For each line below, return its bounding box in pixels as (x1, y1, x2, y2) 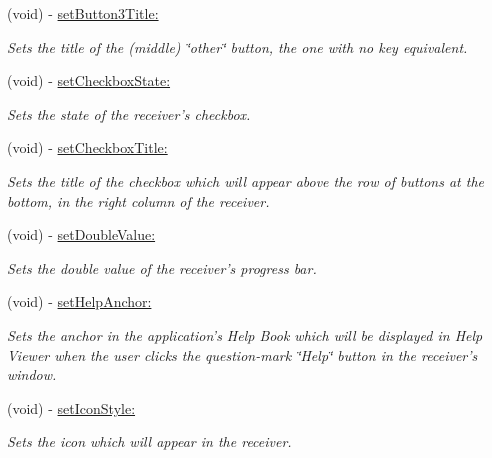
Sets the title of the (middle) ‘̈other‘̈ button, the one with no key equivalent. (7, 36, 468, 57)
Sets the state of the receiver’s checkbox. (7, 103, 251, 124)
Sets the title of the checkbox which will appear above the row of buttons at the (7, 170, 485, 191)
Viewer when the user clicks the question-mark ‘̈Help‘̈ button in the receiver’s (7, 344, 478, 365)
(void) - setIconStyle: (7, 397, 136, 418)
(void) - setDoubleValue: (7, 224, 156, 245)
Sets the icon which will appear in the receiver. (7, 431, 292, 452)
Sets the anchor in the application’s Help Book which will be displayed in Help (7, 324, 483, 345)
